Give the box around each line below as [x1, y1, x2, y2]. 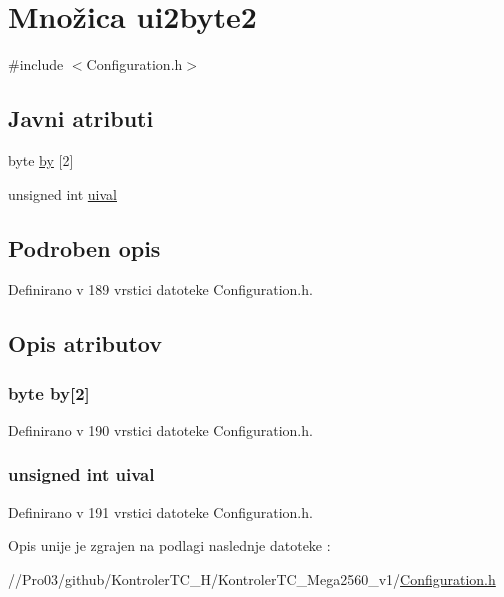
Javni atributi [8, 103, 154, 134]
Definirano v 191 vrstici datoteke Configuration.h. [8, 501, 313, 522]
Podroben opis [8, 232, 161, 263]
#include [8, 54, 64, 75]
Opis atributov [8, 328, 162, 359]
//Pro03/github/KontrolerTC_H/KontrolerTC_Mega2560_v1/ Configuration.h [8, 568, 496, 589]
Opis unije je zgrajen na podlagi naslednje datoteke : [8, 535, 331, 556]
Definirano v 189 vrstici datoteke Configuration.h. [8, 279, 313, 300]
